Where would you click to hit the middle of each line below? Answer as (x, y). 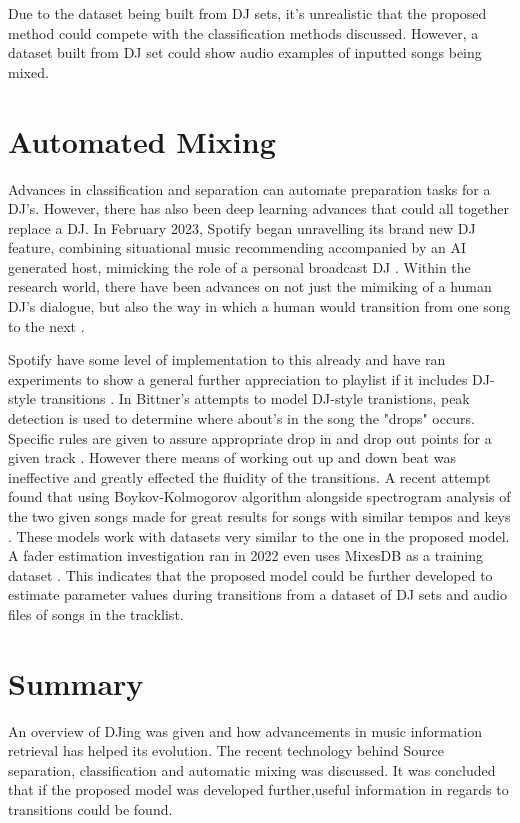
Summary (76, 682)
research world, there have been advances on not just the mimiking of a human (250, 286)
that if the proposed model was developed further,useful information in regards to (258, 789)
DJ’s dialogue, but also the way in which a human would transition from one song (259, 306)
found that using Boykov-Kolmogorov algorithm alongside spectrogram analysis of (259, 496)
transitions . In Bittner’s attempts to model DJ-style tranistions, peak (255, 398)
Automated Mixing (142, 140)
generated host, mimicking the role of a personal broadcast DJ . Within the (239, 266)
